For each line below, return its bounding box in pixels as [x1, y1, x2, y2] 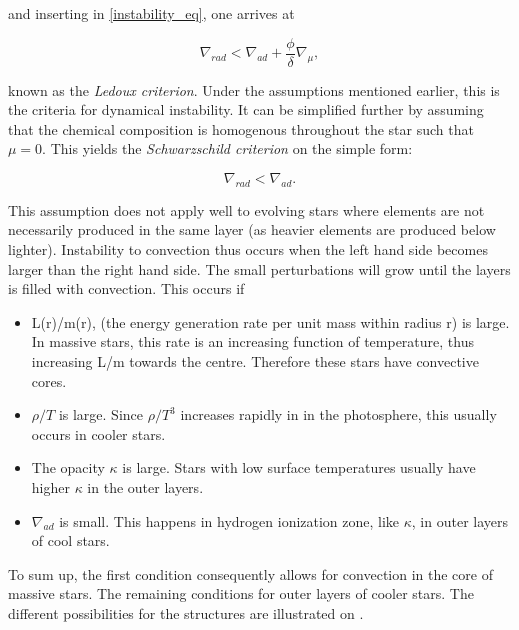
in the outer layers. [87, 476, 204, 497]
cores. [31, 370, 67, 391]
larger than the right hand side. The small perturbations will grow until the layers [8, 258, 511, 279]
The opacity [31, 457, 105, 478]
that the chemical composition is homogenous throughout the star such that [8, 118, 474, 139]
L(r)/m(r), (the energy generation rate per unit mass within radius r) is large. [31, 311, 510, 332]
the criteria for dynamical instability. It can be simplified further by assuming [8, 99, 484, 120]
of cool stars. [31, 530, 110, 551]
